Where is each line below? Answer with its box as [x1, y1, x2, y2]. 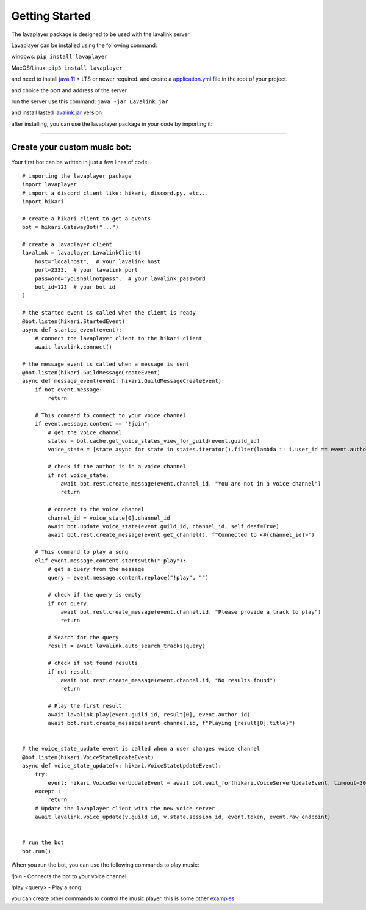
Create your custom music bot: [11, 142, 132, 153]
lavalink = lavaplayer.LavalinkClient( [22, 249, 142, 257]
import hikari [22, 198, 64, 205]
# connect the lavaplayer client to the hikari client [34, 335, 203, 342]
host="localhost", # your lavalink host [34, 258, 161, 265]
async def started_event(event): [22, 327, 122, 333]
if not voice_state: [48, 471, 109, 479]
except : [34, 788, 61, 795]
